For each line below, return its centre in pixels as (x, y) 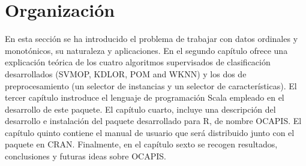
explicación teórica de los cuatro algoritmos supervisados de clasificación (138, 62)
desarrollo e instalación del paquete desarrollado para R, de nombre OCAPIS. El (153, 121)
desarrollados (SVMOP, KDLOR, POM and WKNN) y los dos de (126, 73)
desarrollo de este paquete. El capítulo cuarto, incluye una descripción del (140, 109)
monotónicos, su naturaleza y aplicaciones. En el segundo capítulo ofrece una (146, 50)
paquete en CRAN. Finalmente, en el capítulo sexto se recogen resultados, (141, 144)
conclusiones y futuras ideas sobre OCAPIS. (85, 156)
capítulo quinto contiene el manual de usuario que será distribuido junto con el (150, 132)
